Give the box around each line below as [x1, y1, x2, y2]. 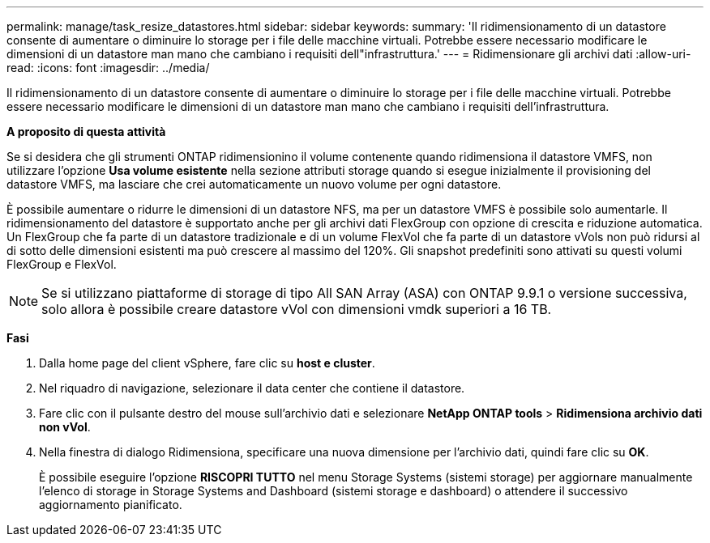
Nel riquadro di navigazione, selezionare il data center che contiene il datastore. [39, 381, 465, 395]
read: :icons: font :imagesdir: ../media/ [6, 61, 210, 74]
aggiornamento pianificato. [39, 498, 182, 511]
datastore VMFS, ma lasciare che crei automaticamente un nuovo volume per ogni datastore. [6, 177, 502, 191]
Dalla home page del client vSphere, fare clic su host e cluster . [39, 356, 375, 370]
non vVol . [39, 420, 91, 434]
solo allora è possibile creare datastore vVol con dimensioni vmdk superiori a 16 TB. [41, 301, 552, 317]
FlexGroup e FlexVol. [6, 257, 117, 271]
